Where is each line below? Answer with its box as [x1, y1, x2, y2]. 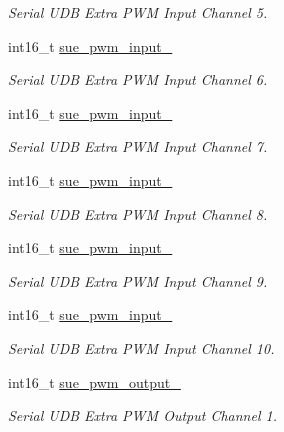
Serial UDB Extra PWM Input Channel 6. [8, 69, 268, 90]
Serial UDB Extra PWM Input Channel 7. [8, 136, 268, 157]
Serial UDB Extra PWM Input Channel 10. [8, 337, 275, 358]
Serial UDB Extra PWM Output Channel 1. [8, 405, 277, 426]
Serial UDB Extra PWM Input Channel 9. [8, 270, 268, 291]
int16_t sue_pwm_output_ [8, 371, 181, 392]
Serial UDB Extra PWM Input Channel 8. [8, 203, 268, 224]
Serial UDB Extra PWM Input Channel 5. [8, 2, 268, 22]
